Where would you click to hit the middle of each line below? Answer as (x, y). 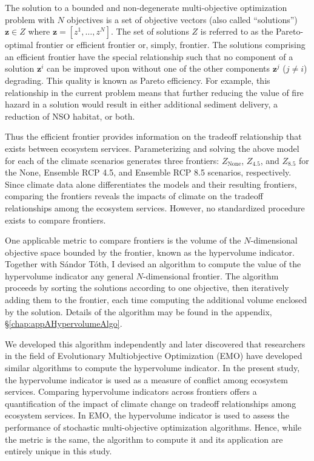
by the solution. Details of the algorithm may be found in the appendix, (139, 311)
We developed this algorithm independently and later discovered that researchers (155, 343)
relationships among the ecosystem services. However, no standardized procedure (155, 207)
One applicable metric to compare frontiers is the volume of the (123, 240)
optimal (19, 45)
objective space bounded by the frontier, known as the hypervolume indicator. (150, 252)
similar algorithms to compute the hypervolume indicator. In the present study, (152, 368)
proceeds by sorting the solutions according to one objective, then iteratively (147, 288)
